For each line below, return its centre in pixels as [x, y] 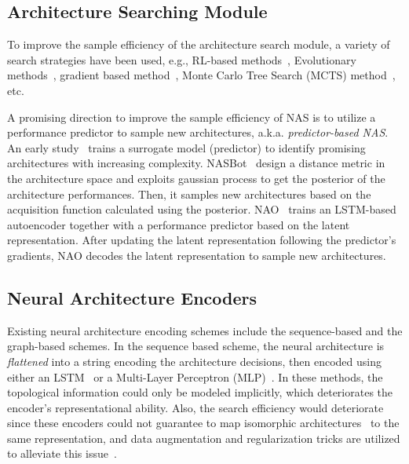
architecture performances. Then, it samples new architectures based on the [189, 194]
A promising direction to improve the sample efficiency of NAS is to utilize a [192, 117]
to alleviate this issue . [62, 453]
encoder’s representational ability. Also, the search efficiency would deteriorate [195, 407]
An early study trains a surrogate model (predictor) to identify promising [186, 147]
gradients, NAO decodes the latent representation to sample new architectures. [197, 255]
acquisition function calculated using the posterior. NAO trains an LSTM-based [202, 209]
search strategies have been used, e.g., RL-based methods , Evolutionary [182, 59]
